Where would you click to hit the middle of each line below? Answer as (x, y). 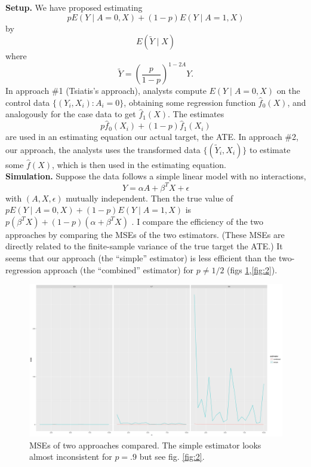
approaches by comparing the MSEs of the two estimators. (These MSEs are (145, 234)
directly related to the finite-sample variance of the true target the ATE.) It (144, 246)
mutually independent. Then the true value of (150, 198)
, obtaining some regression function (190, 102)
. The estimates (196, 114)
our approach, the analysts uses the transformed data (103, 149)
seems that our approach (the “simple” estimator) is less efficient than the (141, 257)
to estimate (270, 149)
